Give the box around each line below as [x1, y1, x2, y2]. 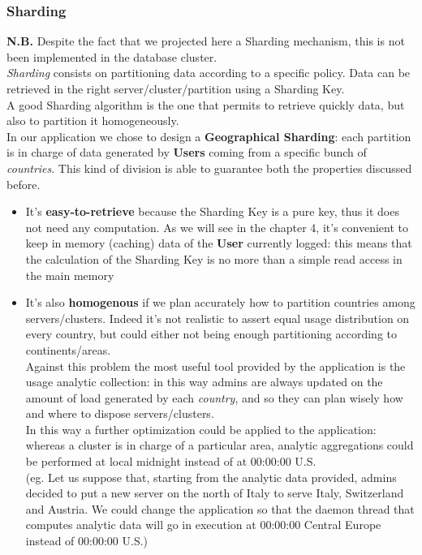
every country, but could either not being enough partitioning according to [25, 325, 398, 342]
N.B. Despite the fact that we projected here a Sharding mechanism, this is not [6, 32, 405, 49]
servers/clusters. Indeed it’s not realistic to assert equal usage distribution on [25, 309, 410, 326]
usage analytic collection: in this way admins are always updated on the [25, 373, 383, 390]
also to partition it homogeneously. [6, 112, 179, 129]
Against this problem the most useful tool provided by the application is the [25, 357, 406, 374]
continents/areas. [25, 341, 111, 358]
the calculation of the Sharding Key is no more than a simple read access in [25, 250, 403, 267]
